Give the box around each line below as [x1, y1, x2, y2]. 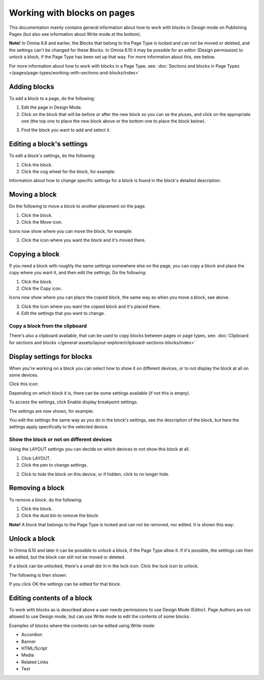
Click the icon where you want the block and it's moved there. [21, 237, 146, 243]
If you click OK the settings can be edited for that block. [9, 581, 122, 587]
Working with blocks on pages [9, 7, 135, 18]
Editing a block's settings [9, 140, 88, 148]
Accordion [21, 632, 43, 637]
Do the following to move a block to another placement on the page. [9, 203, 146, 209]
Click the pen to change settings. [21, 462, 88, 468]
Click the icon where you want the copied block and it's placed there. [21, 304, 161, 309]
